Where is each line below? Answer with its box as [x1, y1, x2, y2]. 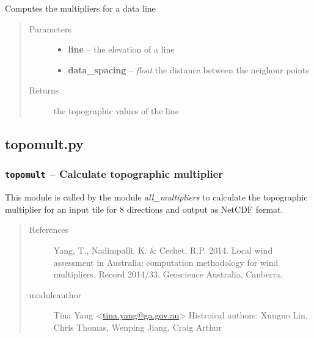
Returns [29, 84, 59, 97]
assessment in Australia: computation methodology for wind [53, 255, 279, 268]
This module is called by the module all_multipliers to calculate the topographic [5, 191, 308, 204]
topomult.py [5, 134, 84, 153]
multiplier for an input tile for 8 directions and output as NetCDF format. [5, 202, 283, 215]
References [29, 223, 69, 236]
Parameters [29, 22, 71, 35]
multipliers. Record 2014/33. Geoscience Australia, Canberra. [53, 268, 283, 281]
